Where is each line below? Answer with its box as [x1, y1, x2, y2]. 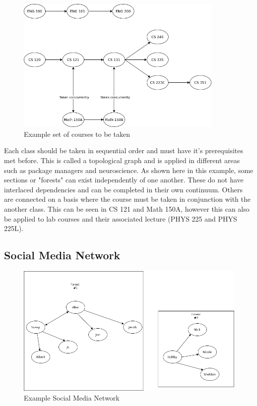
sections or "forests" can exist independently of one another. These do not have [4, 174, 244, 185]
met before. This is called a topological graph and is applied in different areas [4, 155, 240, 166]
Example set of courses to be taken [24, 128, 130, 139]
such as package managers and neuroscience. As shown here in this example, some [4, 165, 254, 175]
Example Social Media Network [24, 392, 120, 403]
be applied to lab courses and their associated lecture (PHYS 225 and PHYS [4, 213, 237, 224]
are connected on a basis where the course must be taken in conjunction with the [4, 194, 251, 204]
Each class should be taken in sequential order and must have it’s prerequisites [4, 145, 244, 156]
